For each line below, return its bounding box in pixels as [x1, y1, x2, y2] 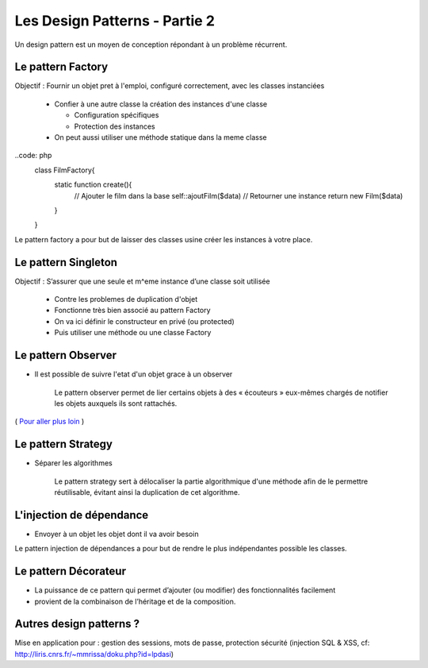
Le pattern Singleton [14, 255, 118, 269]
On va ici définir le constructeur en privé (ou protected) [54, 316, 235, 326]
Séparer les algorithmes [34, 458, 113, 468]
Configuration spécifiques [74, 110, 159, 120]
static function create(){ [54, 180, 132, 190]
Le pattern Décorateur [14, 565, 127, 578]
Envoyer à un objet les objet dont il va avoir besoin [34, 529, 199, 539]
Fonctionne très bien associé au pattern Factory [54, 306, 211, 315]
